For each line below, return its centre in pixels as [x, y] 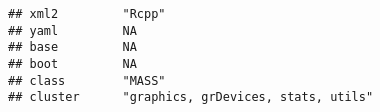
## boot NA [72, 63]
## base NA [72, 47]
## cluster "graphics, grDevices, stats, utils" [191, 97]
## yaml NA [72, 30]
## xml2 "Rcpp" [87, 14]
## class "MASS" [87, 80]
